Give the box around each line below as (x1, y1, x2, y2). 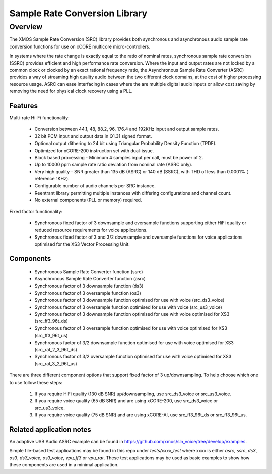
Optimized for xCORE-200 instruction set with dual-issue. (34, 147, 154, 154)
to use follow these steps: (9, 379, 63, 385)
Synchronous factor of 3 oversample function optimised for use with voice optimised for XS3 (34, 325, 228, 331)
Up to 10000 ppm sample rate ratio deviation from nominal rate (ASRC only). (34, 162, 193, 168)
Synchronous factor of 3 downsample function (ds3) (34, 283, 144, 289)
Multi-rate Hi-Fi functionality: (9, 115, 70, 121)
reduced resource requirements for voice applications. (34, 227, 148, 233)
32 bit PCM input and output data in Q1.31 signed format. (34, 133, 152, 139)
